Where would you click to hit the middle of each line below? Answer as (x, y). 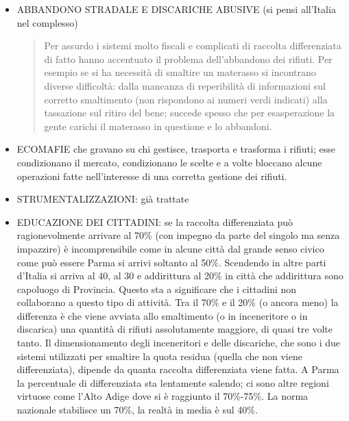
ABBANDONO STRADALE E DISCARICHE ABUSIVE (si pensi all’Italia (176, 9)
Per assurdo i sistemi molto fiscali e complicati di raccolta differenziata (193, 46)
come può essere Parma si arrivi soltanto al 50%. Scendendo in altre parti (171, 262)
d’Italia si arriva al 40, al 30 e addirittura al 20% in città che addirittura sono (180, 276)
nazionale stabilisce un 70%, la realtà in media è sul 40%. (137, 410)
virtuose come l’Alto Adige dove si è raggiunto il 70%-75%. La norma (163, 396)
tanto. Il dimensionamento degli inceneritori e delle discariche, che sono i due (179, 343)
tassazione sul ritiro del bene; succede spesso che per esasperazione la (190, 113)
